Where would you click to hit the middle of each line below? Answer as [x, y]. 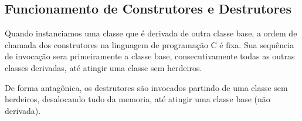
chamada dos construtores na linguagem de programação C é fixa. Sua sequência [150, 44]
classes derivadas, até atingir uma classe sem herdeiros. [104, 67]
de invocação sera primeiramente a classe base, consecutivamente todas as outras [150, 56]
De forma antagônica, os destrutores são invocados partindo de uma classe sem [146, 87]
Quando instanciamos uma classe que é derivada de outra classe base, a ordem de [151, 33]
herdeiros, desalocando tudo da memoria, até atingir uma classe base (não [138, 99]
